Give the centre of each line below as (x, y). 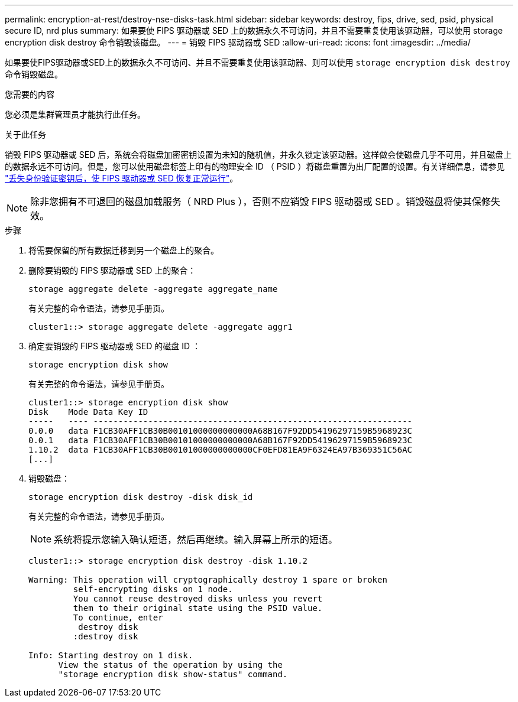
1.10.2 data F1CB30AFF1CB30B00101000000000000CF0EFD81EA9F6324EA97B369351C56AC (221, 450)
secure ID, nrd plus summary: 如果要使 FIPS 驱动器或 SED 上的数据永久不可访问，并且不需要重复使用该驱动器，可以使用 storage (254, 30)
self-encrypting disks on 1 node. (153, 589)
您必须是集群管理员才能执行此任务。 (75, 114)
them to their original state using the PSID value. (198, 608)
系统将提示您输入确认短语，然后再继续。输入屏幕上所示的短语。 (196, 539)
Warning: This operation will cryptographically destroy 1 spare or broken (208, 580)
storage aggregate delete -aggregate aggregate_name (153, 289)
